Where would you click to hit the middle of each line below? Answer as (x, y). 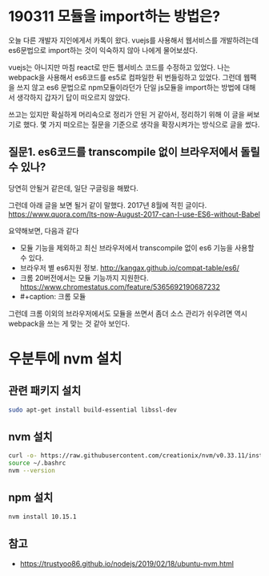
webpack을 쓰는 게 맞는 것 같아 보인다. (69, 323)
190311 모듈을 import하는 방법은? (114, 16)
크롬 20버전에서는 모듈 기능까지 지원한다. (84, 278)
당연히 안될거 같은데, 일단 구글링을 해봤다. (73, 188)
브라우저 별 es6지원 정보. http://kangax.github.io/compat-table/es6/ (130, 268)
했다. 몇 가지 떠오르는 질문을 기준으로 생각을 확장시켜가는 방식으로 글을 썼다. (141, 124)
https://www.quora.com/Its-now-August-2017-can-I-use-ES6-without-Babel (134, 214)
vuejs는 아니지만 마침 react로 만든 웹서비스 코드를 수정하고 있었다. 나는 (119, 67)
